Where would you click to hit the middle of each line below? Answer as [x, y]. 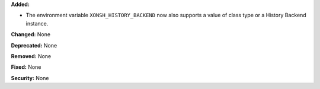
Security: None [30, 78]
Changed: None [31, 34]
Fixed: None [26, 67]
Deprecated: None [34, 45]
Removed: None [31, 56]
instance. [37, 23]
